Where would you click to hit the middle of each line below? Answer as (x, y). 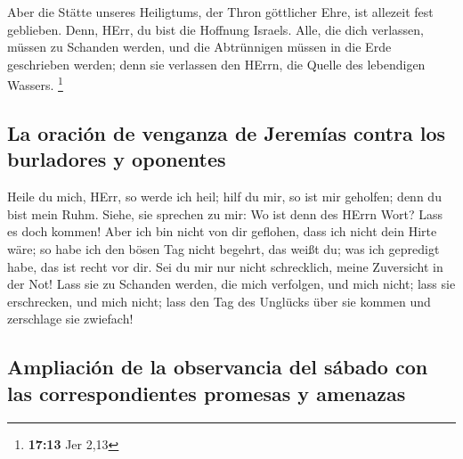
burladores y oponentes (117, 159)
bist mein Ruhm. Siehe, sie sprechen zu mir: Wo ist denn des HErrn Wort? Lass (225, 213)
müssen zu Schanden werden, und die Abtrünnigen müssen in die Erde (199, 47)
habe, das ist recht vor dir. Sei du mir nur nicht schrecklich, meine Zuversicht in (225, 266)
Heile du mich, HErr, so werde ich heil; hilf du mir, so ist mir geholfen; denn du (224, 197)
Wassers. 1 (35, 84)
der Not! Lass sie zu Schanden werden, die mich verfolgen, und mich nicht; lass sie (231, 284)
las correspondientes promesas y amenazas (207, 393)
